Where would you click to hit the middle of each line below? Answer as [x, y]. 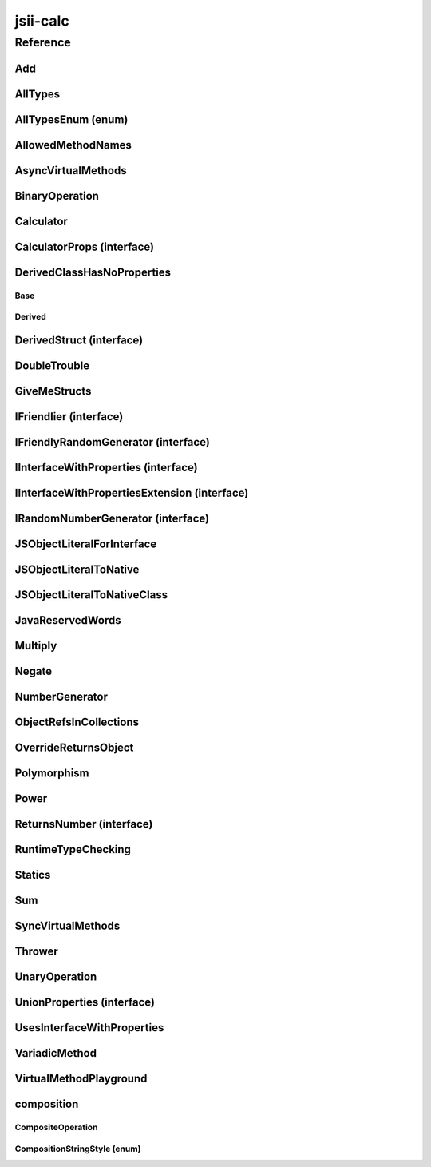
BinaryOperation [57, 196]
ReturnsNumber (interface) [84, 824]
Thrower [37, 952]
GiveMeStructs [53, 391]
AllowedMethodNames [73, 145]
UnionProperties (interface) [85, 1002]
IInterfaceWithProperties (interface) [107, 467]
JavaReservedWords [68, 620]
